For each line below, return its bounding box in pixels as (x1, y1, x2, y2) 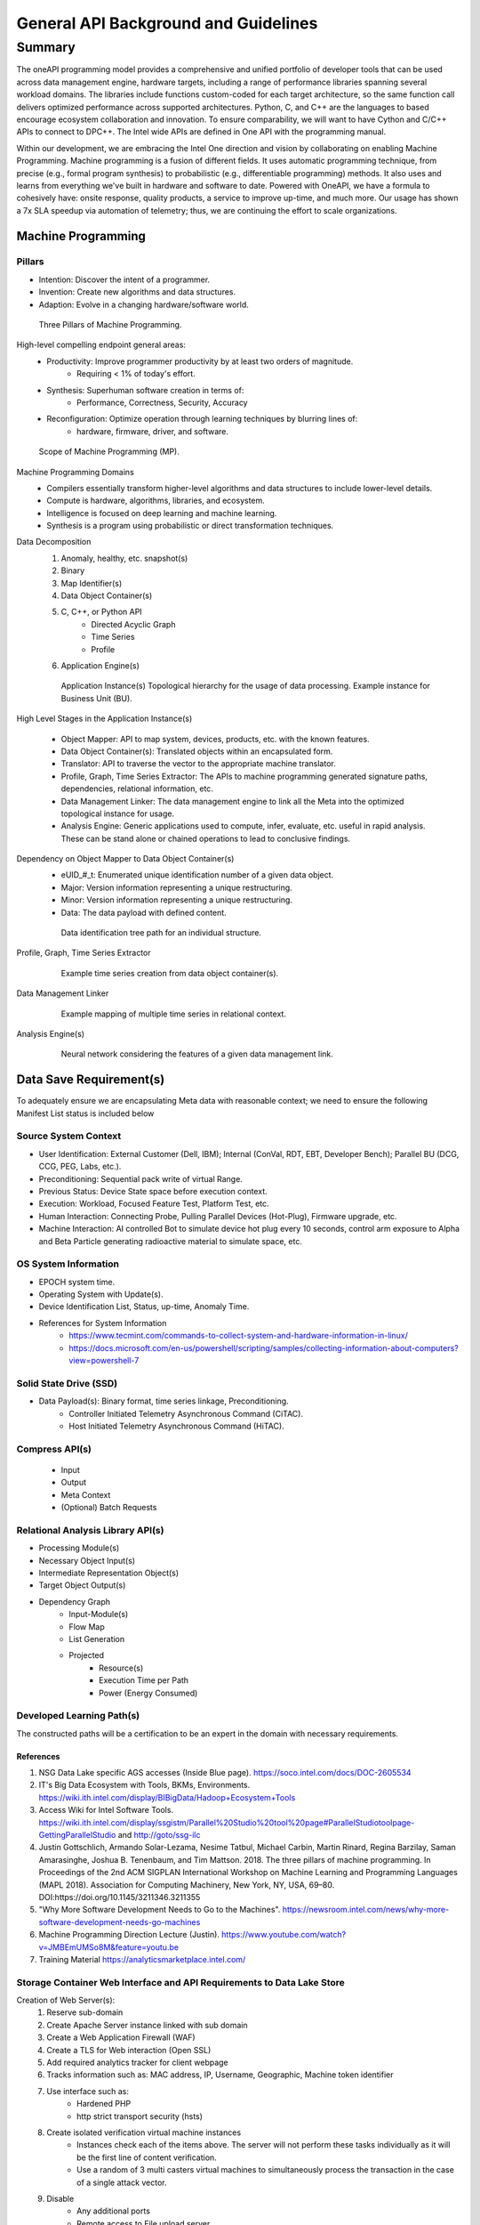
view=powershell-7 (68, 1355, 140, 1366)
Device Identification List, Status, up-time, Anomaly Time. (38, 1301, 250, 1312)
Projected (68, 1650, 105, 1661)
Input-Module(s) (68, 1609, 129, 1620)
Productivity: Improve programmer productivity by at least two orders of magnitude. (46, 356, 354, 367)
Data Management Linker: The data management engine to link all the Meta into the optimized (60, 796, 404, 806)
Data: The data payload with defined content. (60, 907, 227, 918)
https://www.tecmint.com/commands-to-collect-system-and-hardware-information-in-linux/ (68, 1331, 408, 1341)
